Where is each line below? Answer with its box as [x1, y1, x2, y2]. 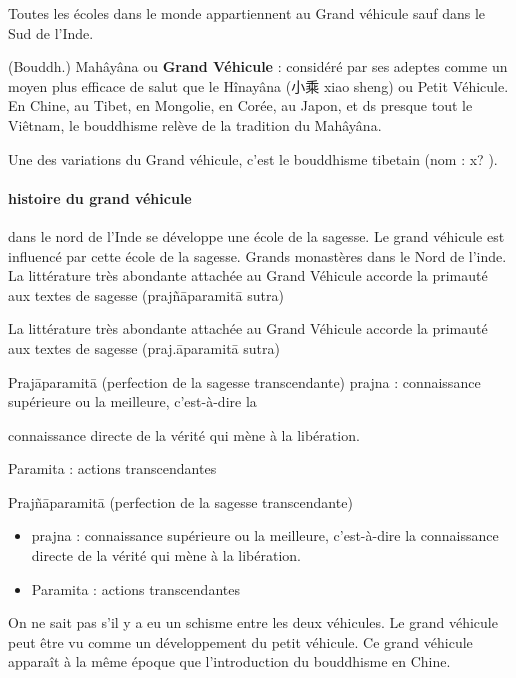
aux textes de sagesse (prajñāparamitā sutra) [8, 284, 284, 305]
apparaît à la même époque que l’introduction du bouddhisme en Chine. [8, 651, 451, 672]
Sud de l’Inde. [8, 22, 94, 43]
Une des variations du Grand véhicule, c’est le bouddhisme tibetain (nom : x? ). [8, 148, 498, 169]
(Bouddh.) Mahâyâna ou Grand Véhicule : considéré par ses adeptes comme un [8, 56, 508, 77]
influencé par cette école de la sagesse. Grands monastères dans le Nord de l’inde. [8, 245, 507, 266]
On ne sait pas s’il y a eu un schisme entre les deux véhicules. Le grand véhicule [8, 612, 498, 633]
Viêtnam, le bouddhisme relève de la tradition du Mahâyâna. [8, 114, 382, 135]
